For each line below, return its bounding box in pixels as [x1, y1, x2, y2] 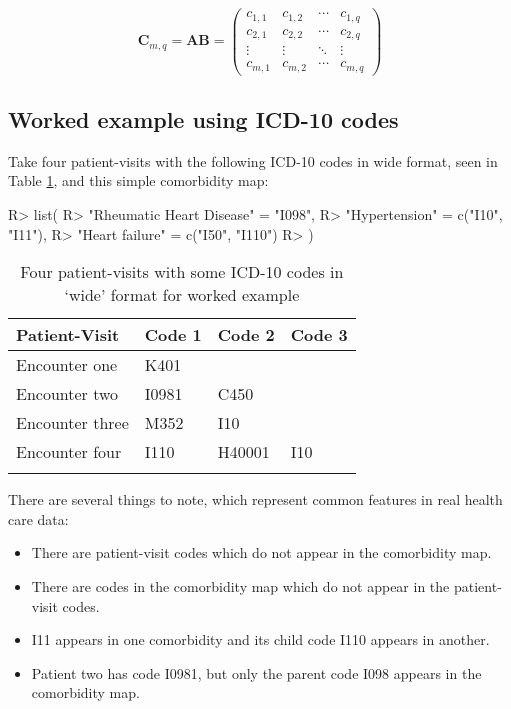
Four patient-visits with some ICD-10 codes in [20, 260, 344, 284]
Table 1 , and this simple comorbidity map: [8, 170, 269, 191]
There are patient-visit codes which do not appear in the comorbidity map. [31, 542, 492, 563]
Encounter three [16, 411, 129, 435]
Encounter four [16, 440, 122, 464]
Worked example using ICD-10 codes [8, 103, 399, 134]
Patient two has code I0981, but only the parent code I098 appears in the [31, 662, 482, 683]
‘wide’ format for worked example [64, 283, 300, 307]
